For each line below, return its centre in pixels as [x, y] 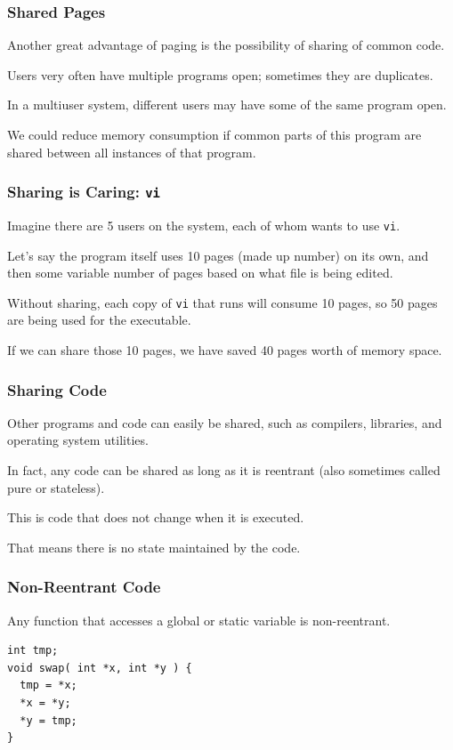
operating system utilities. [78, 440]
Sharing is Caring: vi [84, 192]
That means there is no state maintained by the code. [154, 547]
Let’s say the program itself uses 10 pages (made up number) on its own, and [218, 255]
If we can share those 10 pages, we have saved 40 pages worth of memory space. [225, 350]
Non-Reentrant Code [84, 587]
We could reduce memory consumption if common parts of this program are [214, 134]
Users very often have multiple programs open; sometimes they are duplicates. [220, 74]
